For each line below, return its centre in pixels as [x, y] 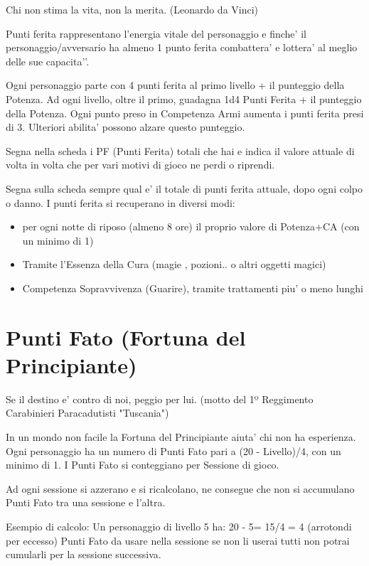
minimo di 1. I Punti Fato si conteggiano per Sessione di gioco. [143, 465]
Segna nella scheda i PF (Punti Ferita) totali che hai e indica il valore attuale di [180, 150]
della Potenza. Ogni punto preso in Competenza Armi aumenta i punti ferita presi [185, 113]
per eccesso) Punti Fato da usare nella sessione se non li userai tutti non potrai [178, 540]
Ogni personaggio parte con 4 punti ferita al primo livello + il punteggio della [175, 85]
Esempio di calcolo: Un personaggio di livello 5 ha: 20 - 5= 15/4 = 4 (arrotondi [179, 526]
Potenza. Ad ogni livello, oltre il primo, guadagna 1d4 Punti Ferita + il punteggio [184, 98]
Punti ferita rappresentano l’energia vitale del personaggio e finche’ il [156, 33]
